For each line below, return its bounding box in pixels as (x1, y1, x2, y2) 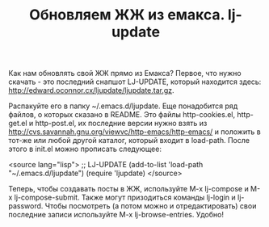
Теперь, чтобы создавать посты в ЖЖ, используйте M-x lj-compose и (8, 184, 249, 194)
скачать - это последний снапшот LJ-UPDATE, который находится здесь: (8, 77, 262, 86)
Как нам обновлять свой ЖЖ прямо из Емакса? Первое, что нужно (8, 69, 242, 78)
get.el (8, 119, 27, 128)
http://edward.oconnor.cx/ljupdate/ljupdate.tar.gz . (8, 86, 175, 95)
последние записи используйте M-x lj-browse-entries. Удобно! (8, 210, 225, 220)
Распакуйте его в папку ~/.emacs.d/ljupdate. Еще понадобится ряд (8, 101, 238, 111)
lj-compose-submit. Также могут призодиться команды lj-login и (14, 192, 236, 203)
